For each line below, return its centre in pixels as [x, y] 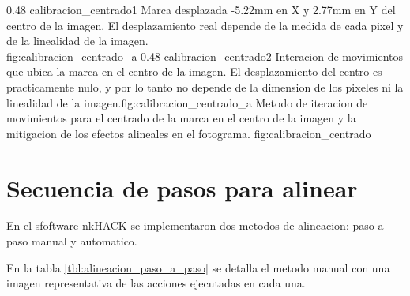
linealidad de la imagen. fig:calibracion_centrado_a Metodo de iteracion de [187, 102]
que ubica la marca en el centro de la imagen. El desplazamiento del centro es [194, 71]
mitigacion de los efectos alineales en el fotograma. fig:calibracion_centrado [189, 133]
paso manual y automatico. [72, 241]
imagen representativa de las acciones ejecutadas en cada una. [156, 283]
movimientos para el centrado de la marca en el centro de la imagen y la [181, 118]
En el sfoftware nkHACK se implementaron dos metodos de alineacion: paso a [195, 225]
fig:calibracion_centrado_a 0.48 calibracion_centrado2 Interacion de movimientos [205, 56]
